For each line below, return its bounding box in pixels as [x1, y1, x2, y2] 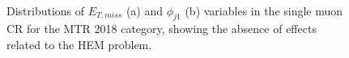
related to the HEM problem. [6, 35, 152, 52]
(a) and [126, 2, 164, 19]
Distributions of [6, 2, 85, 19]
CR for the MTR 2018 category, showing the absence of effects [6, 20, 317, 37]
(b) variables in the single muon [185, 2, 343, 19]
